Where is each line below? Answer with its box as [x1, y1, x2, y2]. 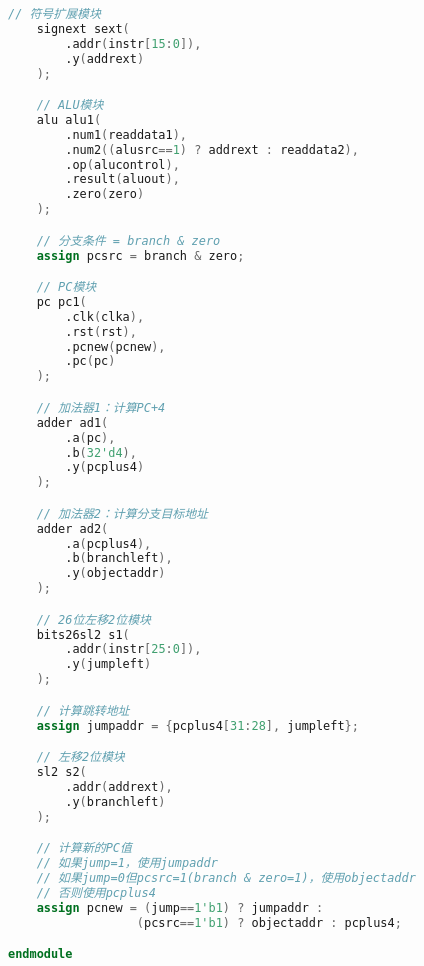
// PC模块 [36, 280, 97, 295]
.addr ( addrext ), [65, 779, 173, 794]
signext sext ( [36, 21, 130, 36]
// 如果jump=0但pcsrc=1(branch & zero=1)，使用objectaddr [36, 870, 416, 885]
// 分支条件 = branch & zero [36, 233, 221, 248]
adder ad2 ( [36, 521, 109, 536]
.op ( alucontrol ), [65, 157, 180, 172]
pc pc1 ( [36, 294, 87, 309]
